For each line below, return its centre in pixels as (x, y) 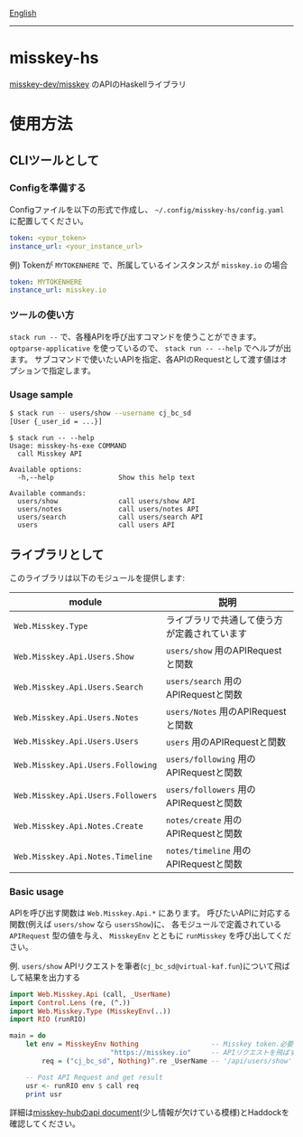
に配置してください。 (49, 221)
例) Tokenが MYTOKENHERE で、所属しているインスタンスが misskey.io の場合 (149, 265)
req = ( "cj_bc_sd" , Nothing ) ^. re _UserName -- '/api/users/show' (167, 1061)
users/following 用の (211, 759)
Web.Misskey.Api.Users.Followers (86, 796)
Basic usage (37, 892)
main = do (28, 1036)
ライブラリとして (57, 555)
